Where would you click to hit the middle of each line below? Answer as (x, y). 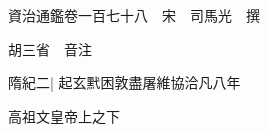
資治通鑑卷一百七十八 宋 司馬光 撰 (134, 15)
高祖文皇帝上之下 (64, 115)
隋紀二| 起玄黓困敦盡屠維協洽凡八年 (124, 82)
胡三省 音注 (50, 48)
